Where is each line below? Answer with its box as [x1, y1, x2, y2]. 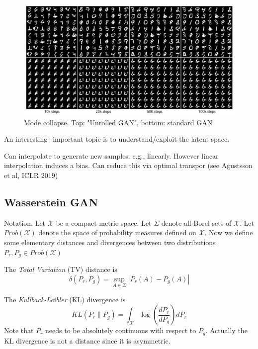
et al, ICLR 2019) [4, 170, 58, 180]
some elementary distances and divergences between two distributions [4, 237, 216, 247]
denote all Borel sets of [161, 217, 232, 228]
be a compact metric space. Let [56, 217, 152, 228]
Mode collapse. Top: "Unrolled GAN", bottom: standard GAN [24, 117, 213, 127]
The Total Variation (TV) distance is [4, 264, 117, 274]
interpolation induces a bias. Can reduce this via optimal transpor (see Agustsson [4, 160, 253, 171]
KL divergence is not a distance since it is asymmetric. [4, 335, 171, 346]
